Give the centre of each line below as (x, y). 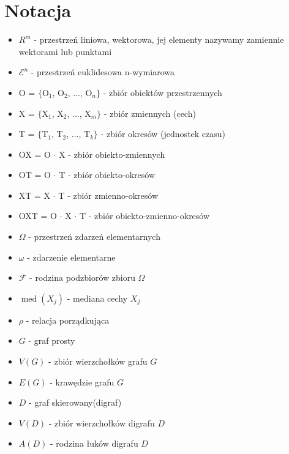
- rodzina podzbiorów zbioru (82, 277)
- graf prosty (52, 340)
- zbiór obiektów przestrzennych (163, 92)
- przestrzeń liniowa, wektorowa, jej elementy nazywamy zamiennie (159, 39)
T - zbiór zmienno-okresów (108, 195)
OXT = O (38, 216)
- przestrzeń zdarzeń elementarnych (94, 236)
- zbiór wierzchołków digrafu (102, 422)
